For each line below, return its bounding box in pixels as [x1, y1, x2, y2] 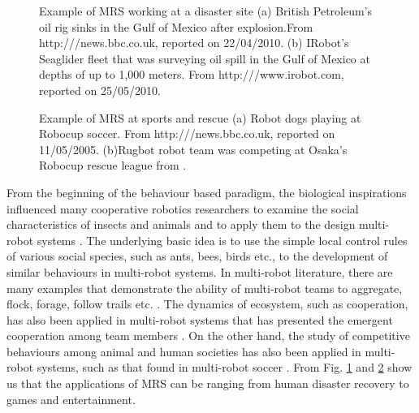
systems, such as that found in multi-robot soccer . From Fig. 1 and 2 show [37, 359, 413, 376]
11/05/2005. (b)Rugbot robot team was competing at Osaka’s [39, 140, 348, 157]
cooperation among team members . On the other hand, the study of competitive [6, 327, 410, 344]
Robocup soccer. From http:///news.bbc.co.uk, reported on [39, 125, 335, 142]
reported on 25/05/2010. [39, 81, 161, 98]
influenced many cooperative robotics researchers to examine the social [6, 200, 359, 217]
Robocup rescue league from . [39, 157, 187, 174]
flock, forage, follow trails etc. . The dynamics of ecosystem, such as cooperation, [6, 295, 408, 312]
